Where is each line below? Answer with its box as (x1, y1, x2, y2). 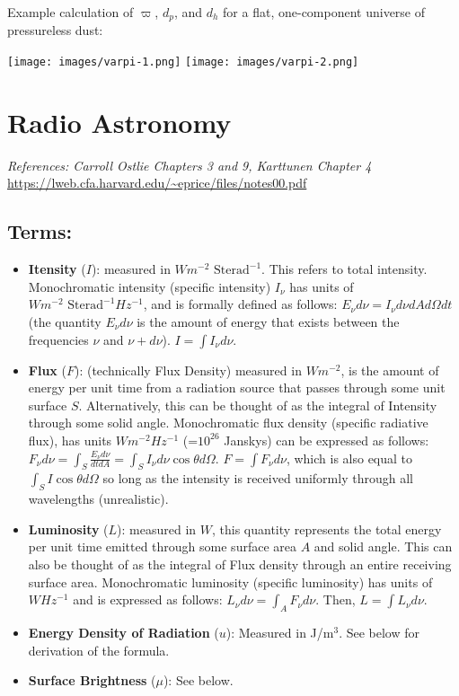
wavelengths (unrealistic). (28, 489, 169, 508)
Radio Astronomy (7, 103, 232, 140)
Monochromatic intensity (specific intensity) (28, 277, 271, 295)
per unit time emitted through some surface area (28, 537, 296, 556)
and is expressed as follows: (73, 590, 223, 609)
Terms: (7, 217, 73, 245)
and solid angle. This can (313, 537, 453, 556)
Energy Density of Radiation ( (28, 622, 219, 641)
